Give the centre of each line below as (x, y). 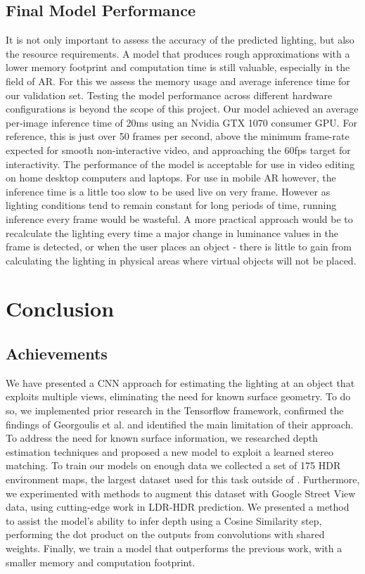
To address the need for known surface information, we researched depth (162, 438)
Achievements (57, 353)
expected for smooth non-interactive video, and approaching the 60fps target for (178, 149)
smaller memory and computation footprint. (101, 562)
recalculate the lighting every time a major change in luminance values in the (172, 232)
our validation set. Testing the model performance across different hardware (169, 95)
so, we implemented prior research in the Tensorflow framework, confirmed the (175, 410)
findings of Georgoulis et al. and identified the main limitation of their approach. (180, 424)
